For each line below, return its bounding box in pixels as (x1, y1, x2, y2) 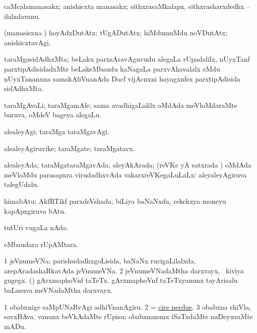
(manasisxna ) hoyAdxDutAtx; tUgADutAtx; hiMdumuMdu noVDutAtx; (4, 27, 228, 38)
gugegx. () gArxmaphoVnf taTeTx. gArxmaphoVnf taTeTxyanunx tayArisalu (4, 275, 238, 285)
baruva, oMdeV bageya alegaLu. (4, 109, 102, 120)
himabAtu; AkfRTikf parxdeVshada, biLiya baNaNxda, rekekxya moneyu (4, 195, 226, 206)
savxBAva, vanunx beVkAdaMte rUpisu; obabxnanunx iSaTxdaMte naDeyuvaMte (4, 311, 253, 322)
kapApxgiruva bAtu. (4, 205, 66, 216)
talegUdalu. (4, 179, 39, 189)
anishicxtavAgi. (4, 37, 51, 47)
